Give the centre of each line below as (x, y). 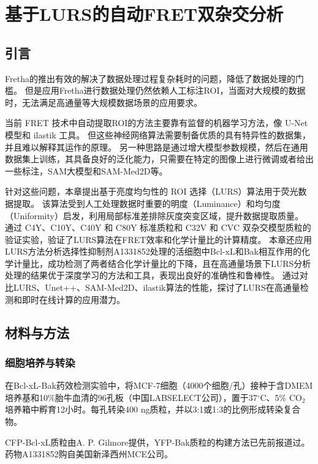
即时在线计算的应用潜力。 (73, 299)
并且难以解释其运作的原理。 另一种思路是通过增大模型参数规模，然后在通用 (157, 147)
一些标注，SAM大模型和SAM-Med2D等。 (86, 170)
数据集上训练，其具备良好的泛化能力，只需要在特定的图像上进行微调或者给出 (159, 159)
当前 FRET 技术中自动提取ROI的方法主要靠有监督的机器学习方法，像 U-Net (157, 123)
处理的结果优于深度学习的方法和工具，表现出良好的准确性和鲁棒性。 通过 (152, 275)
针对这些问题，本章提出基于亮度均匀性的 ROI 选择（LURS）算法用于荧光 (152, 191)
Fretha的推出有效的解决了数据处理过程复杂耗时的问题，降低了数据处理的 (150, 78)
